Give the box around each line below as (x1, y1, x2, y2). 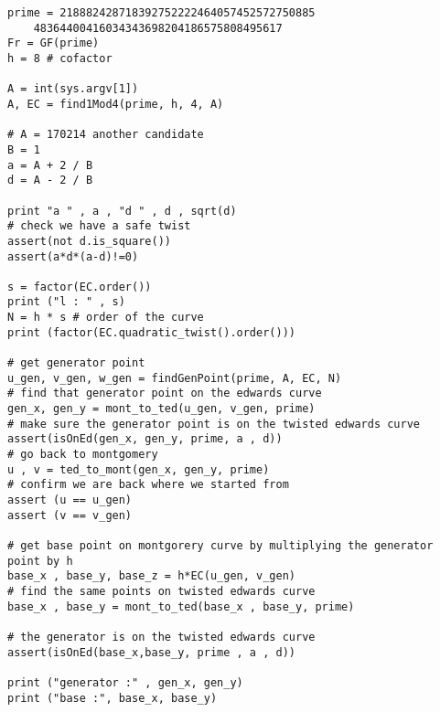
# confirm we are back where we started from (7, 478, 289, 492)
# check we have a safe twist (7, 219, 191, 233)
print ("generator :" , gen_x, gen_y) (7, 675, 243, 689)
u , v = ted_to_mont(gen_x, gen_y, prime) (7, 462, 270, 476)
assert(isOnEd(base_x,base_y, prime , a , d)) (7, 645, 295, 659)
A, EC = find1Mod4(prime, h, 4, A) (7, 97, 224, 111)
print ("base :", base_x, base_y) (7, 691, 218, 705)
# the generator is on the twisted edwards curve (7, 630, 316, 643)
